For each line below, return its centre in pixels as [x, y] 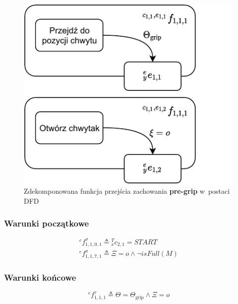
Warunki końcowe [40, 277]
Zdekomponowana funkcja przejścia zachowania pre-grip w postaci [127, 191]
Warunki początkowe [47, 223]
